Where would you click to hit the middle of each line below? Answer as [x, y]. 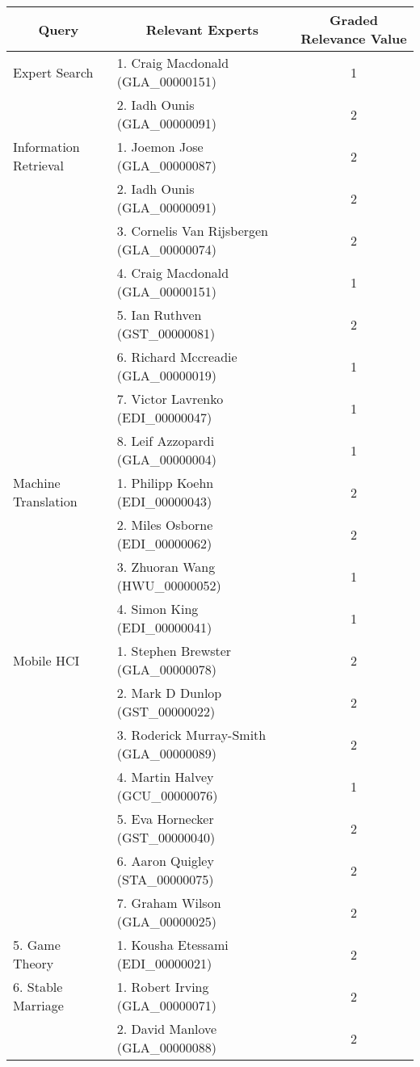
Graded [354, 20]
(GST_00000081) [166, 333]
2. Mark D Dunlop [169, 693]
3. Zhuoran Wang [166, 567]
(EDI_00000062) [164, 543]
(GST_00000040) [166, 837]
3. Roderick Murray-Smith [191, 735]
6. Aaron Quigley [165, 861]
